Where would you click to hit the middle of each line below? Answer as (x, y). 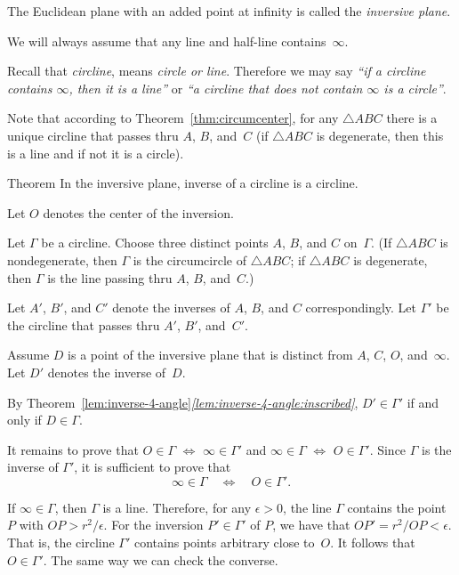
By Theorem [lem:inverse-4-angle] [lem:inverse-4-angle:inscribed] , (183, 402)
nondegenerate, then (62, 259)
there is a (412, 118)
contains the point (397, 507)
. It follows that (373, 543)
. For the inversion (153, 525)
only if (24, 420)
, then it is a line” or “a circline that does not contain (216, 88)
